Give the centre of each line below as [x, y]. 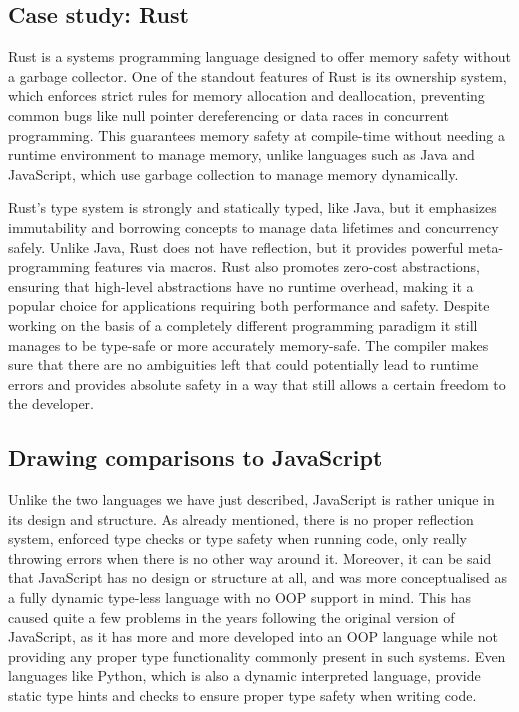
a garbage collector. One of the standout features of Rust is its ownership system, [257, 75]
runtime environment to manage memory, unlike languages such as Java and [241, 154]
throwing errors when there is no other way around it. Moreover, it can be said [250, 557]
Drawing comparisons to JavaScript [195, 457]
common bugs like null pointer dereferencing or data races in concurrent [229, 114]
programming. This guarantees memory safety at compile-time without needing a [256, 134]
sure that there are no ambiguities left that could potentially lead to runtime [243, 364]
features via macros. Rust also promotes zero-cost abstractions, [287, 266]
